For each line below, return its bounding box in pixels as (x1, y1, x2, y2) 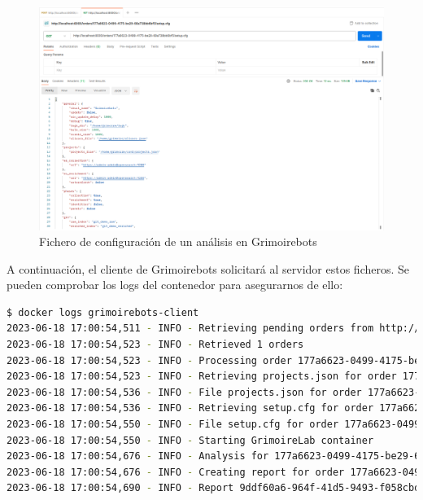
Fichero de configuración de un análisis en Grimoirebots (39, 233, 317, 250)
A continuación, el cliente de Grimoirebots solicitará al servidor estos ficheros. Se (7, 260, 410, 277)
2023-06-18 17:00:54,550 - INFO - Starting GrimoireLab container (7, 434, 374, 446)
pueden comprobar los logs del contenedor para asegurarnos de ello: (7, 276, 343, 293)
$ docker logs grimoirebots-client (7, 306, 199, 318)
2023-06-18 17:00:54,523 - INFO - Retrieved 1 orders (7, 339, 304, 351)
